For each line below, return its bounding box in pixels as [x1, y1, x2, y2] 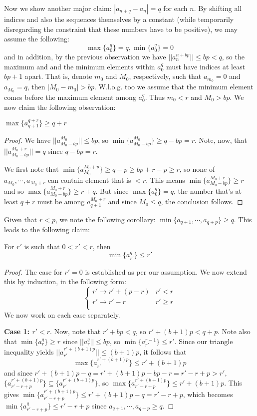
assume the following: [4, 33, 69, 44]
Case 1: [4, 326, 30, 337]
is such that [24, 241, 60, 251]
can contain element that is [47, 174, 131, 185]
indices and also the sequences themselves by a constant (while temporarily [4, 14, 234, 24]
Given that [4, 214, 37, 224]
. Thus [145, 91, 165, 102]
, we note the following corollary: [55, 214, 156, 224]
